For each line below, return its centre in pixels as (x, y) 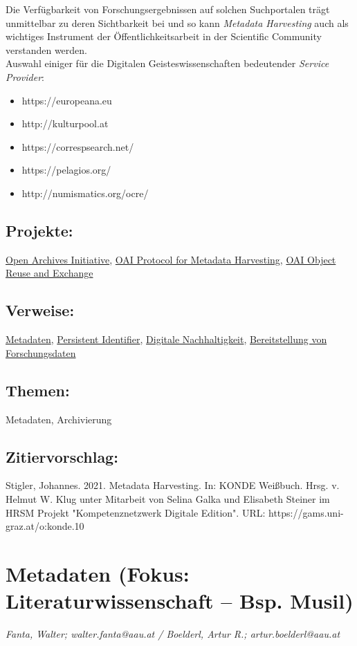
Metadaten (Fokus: (98, 573)
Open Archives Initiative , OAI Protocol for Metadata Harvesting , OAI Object (171, 259)
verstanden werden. (46, 49)
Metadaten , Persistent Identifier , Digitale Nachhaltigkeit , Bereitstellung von (166, 339)
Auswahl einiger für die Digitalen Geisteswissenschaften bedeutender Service (167, 63)
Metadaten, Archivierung (59, 419)
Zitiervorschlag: (62, 456)
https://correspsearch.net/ (78, 146)
